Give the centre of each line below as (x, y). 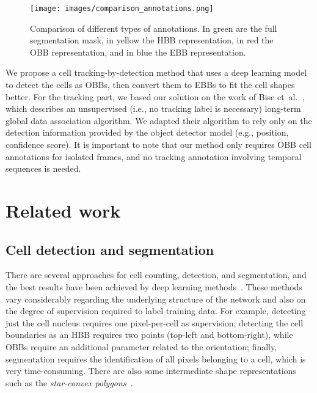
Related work (63, 210)
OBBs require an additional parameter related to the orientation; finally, (141, 346)
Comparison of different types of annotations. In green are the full (154, 28)
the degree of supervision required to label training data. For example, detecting (156, 311)
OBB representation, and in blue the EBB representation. (138, 52)
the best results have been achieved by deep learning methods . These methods (154, 286)
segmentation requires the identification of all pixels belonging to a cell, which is (156, 358)
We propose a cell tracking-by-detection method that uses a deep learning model (156, 72)
